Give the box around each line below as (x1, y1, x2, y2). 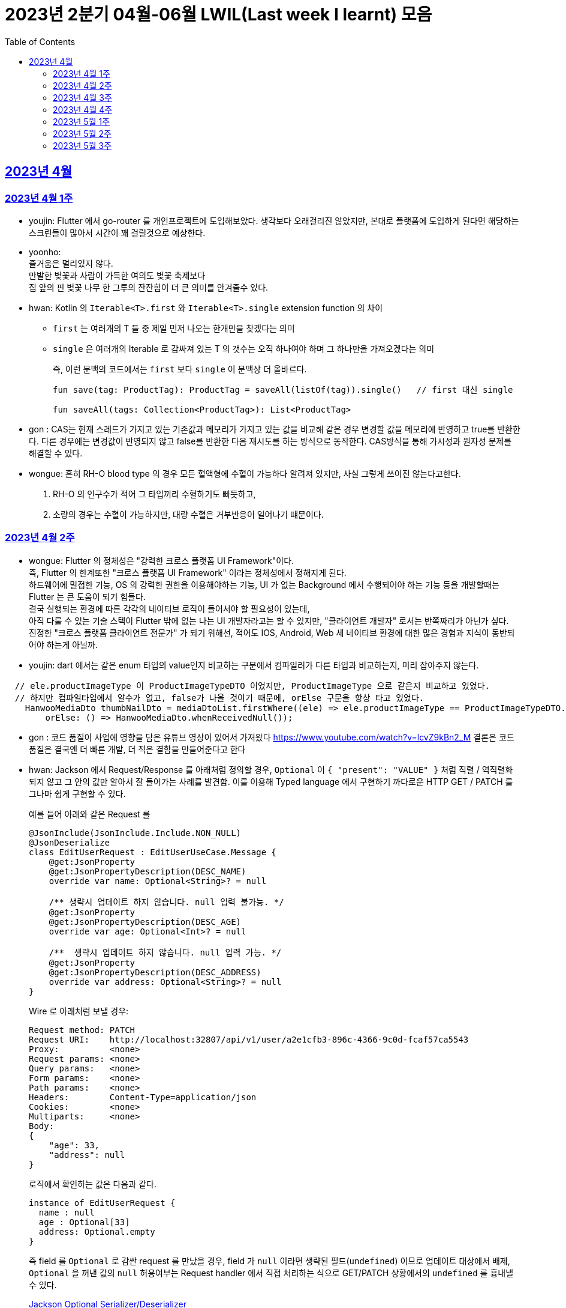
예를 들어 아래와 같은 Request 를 (29, 808, 150, 819)
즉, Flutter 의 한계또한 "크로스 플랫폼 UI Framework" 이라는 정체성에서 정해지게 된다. (29, 567, 347, 578)
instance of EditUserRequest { (29, 1197, 176, 1208)
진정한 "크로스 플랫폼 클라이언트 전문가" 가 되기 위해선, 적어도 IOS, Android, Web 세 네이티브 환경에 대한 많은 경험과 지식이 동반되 (29, 627, 515, 638)
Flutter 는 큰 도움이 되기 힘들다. (29, 591, 146, 602)
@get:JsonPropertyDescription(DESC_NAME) (49, 866, 246, 876)
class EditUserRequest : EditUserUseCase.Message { (29, 847, 277, 857)
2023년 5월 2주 (53, 128, 112, 139)
